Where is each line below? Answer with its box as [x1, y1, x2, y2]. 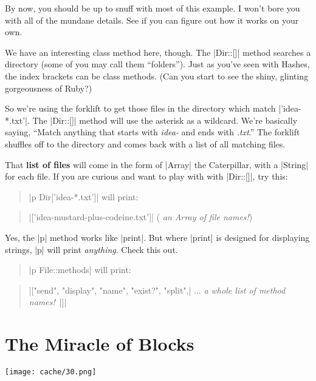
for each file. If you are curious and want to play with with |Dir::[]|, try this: [5, 170, 288, 183]
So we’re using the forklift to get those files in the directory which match [5, 102, 276, 115]
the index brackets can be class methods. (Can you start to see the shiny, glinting [5, 69, 309, 82]
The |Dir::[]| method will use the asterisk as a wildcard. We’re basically [32, 113, 298, 126]
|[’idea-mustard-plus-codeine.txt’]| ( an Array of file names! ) [29, 211, 253, 223]
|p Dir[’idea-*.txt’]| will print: [29, 190, 139, 203]
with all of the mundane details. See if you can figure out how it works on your [5, 13, 299, 26]
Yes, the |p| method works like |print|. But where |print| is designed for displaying [5, 231, 310, 243]
